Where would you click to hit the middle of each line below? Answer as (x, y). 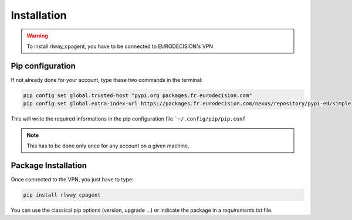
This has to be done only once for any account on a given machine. (108, 146)
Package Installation (49, 165)
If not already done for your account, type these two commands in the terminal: (107, 80)
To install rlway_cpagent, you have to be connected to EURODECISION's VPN (120, 46)
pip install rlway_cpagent (62, 195)
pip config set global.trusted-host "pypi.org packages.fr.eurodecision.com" (138, 95)
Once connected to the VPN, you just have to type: (72, 179)
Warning (37, 36)
